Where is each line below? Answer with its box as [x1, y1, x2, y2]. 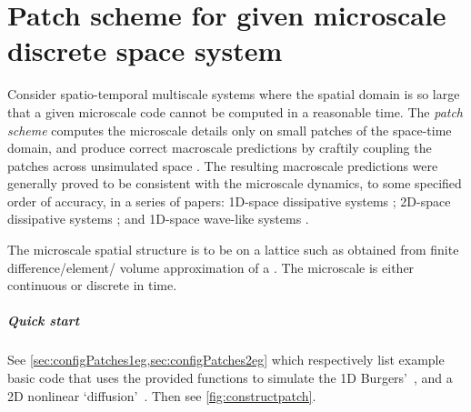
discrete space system [7, 32, 283, 69]
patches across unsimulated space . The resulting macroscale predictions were [7, 156, 438, 175]
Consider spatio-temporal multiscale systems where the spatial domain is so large [7, 85, 460, 104]
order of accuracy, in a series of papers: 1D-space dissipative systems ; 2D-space [7, 191, 451, 210]
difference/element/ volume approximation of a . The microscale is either [7, 257, 415, 276]
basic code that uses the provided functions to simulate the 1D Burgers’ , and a [7, 368, 453, 387]
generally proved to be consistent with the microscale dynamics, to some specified [7, 174, 462, 193]
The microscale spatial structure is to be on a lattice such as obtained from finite [7, 240, 459, 259]
